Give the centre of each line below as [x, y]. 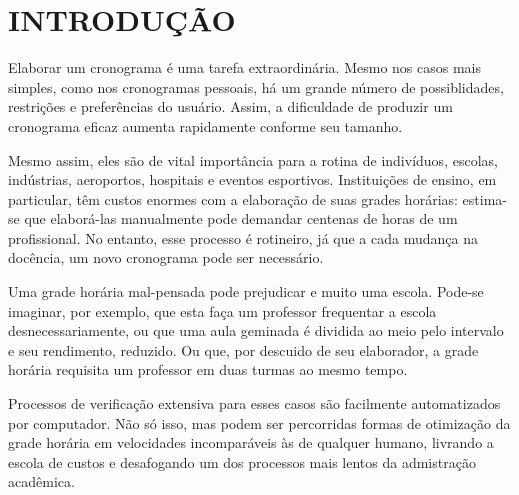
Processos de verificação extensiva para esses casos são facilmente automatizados [254, 403]
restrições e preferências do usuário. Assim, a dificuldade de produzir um [230, 106]
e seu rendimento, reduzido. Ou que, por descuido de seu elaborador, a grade [243, 349]
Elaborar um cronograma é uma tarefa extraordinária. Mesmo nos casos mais [244, 67]
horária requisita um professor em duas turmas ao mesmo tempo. [208, 369]
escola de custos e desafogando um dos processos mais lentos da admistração [242, 461]
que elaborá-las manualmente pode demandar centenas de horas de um [241, 218]
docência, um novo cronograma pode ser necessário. [166, 257]
